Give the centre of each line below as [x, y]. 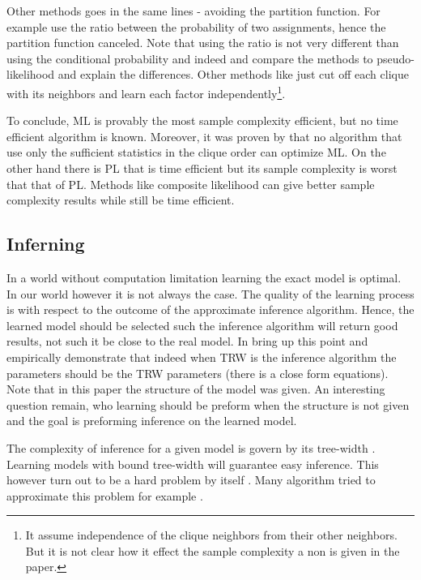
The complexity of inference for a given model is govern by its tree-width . [191, 447]
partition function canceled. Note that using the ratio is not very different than [203, 43]
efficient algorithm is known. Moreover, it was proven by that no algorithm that [204, 136]
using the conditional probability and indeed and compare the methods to [190, 58]
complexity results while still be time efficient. [121, 200]
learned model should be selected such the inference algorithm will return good [202, 325]
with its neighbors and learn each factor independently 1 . [146, 92]
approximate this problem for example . [105, 495]
